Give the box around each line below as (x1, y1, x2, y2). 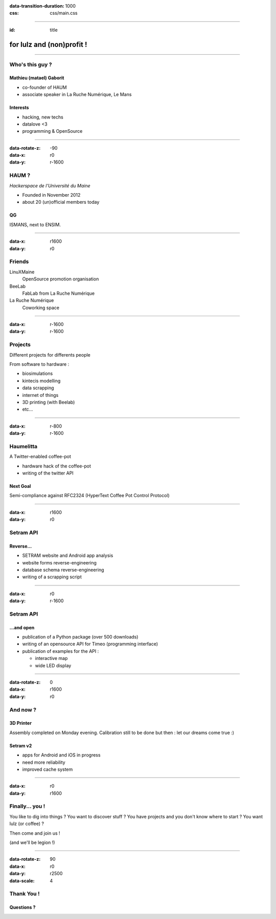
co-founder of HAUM (22, 84, 67, 90)
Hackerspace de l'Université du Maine (9, 182, 90, 188)
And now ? (9, 706, 37, 713)
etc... (22, 406, 33, 412)
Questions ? (9, 904, 36, 910)
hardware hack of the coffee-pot (22, 463, 91, 469)
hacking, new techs (22, 114, 63, 120)
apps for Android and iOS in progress (22, 752, 101, 758)
